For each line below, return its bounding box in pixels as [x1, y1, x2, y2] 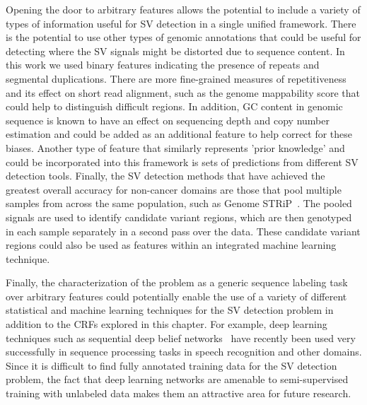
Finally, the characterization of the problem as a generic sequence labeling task [6, 275, 348, 290]
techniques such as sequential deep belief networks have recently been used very [6, 330, 356, 345]
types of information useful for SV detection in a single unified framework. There [6, 16, 356, 30]
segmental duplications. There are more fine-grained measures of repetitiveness [6, 71, 346, 86]
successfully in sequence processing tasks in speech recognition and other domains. [6, 344, 362, 359]
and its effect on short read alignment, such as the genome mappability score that [6, 85, 360, 100]
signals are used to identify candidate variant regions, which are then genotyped [6, 209, 352, 224]
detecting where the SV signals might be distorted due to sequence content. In [6, 43, 345, 58]
